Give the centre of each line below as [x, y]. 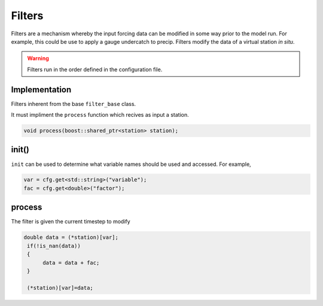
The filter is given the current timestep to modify [71, 222]
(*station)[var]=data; [60, 288]
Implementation [41, 90]
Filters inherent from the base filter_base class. [74, 104]
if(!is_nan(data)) [54, 246]
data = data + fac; [71, 263]
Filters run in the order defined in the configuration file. [95, 69]
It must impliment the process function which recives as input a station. [100, 115]
